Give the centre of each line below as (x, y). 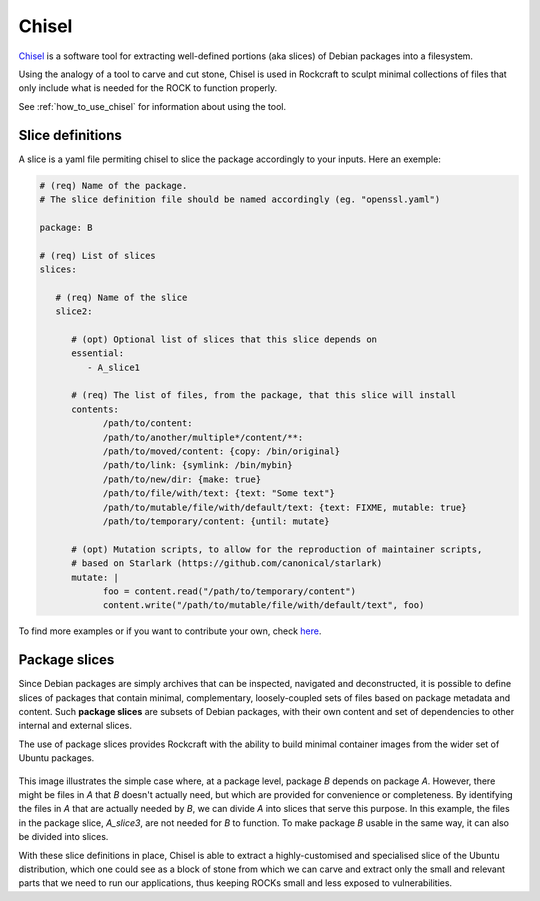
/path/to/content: (148, 423)
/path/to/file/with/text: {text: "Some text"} (218, 493)
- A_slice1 (113, 367)
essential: (98, 353)
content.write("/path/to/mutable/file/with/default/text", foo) (263, 605)
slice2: (74, 311)
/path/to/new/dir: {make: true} (182, 479)
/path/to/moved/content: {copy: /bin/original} (221, 451)
